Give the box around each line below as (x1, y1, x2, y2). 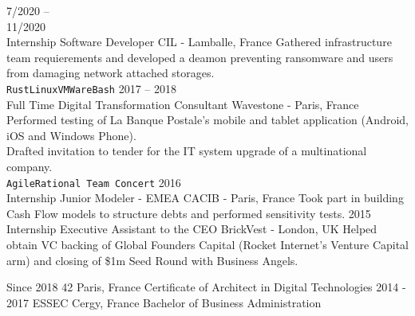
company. (6, 158, 53, 174)
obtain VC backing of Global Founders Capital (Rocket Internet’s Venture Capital (6, 236, 409, 253)
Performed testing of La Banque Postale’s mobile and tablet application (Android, (6, 111, 409, 128)
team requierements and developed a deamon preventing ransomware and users (6, 49, 393, 65)
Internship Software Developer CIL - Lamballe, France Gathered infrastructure (6, 33, 392, 50)
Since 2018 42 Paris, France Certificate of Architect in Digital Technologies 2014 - (6, 279, 406, 295)
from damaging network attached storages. (6, 64, 215, 81)
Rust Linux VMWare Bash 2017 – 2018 (6, 80, 177, 96)
